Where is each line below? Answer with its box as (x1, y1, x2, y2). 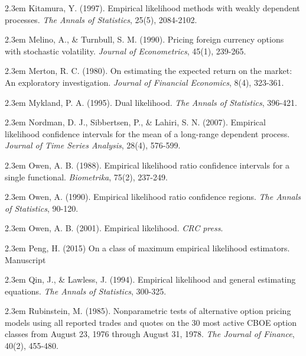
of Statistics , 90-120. (5, 202, 79, 214)
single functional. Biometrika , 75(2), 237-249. (5, 170, 168, 183)
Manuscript (5, 253, 46, 266)
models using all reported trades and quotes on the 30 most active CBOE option (5, 316, 297, 328)
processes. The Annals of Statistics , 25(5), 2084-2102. (5, 13, 197, 25)
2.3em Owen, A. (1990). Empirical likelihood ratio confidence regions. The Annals (5, 190, 301, 203)
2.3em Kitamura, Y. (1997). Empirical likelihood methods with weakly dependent (5, 2, 300, 14)
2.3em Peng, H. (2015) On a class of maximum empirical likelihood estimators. (5, 241, 290, 254)
